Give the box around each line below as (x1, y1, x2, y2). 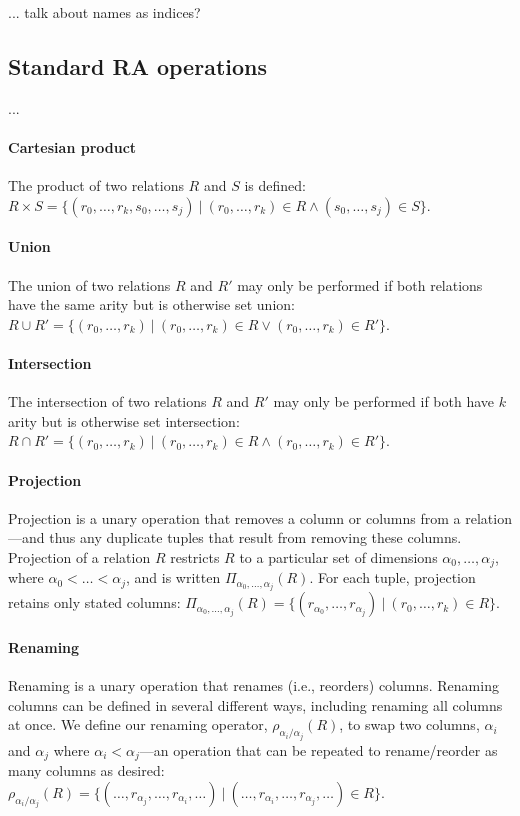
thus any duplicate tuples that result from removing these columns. (49, 527, 462, 548)
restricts (170, 546, 220, 567)
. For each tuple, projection (309, 567, 476, 588)
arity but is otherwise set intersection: (8, 410, 240, 431)
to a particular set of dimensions (239, 546, 438, 567)
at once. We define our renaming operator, (8, 714, 268, 735)
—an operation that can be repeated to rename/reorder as (139, 739, 498, 760)
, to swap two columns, (339, 714, 480, 735)
